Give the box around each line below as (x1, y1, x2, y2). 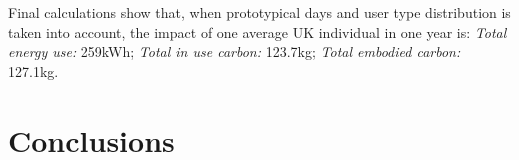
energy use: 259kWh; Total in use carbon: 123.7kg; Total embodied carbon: (8, 41, 461, 62)
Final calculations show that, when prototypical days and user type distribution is (8, 2, 511, 22)
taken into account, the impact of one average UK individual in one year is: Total (8, 21, 507, 42)
